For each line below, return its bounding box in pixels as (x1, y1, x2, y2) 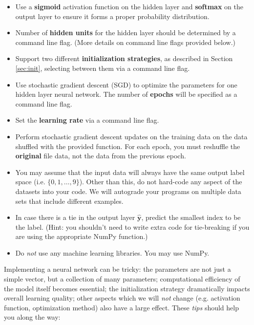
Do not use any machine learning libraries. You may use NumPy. (15, 247, 210, 258)
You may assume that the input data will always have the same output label (15, 167, 245, 177)
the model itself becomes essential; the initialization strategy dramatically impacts (4, 283, 250, 293)
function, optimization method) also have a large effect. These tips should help (4, 302, 239, 312)
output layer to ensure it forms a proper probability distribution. (15, 11, 210, 21)
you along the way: (4, 312, 61, 322)
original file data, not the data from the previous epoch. (15, 151, 186, 161)
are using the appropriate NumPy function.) (15, 231, 148, 241)
